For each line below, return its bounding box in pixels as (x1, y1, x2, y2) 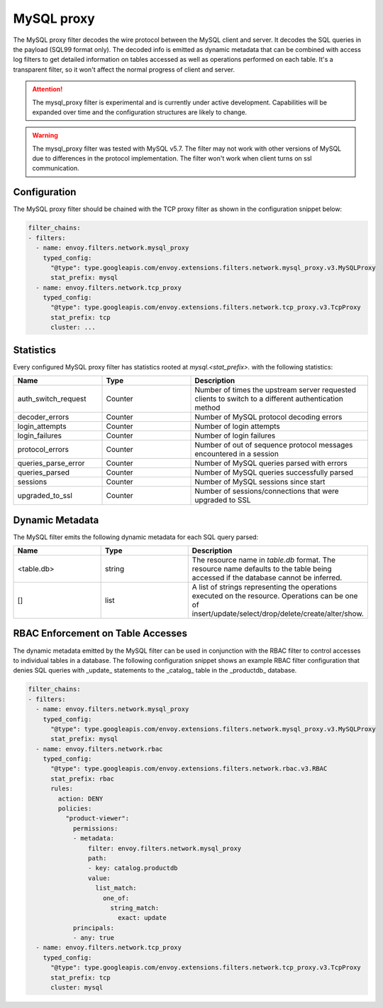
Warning (32, 131, 58, 140)
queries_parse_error (17, 458, 85, 468)
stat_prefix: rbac (50, 774, 115, 783)
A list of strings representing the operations (191, 582, 337, 592)
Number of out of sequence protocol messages (194, 440, 353, 450)
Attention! (32, 85, 63, 94)
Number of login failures (194, 430, 276, 440)
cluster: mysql (50, 984, 104, 992)
